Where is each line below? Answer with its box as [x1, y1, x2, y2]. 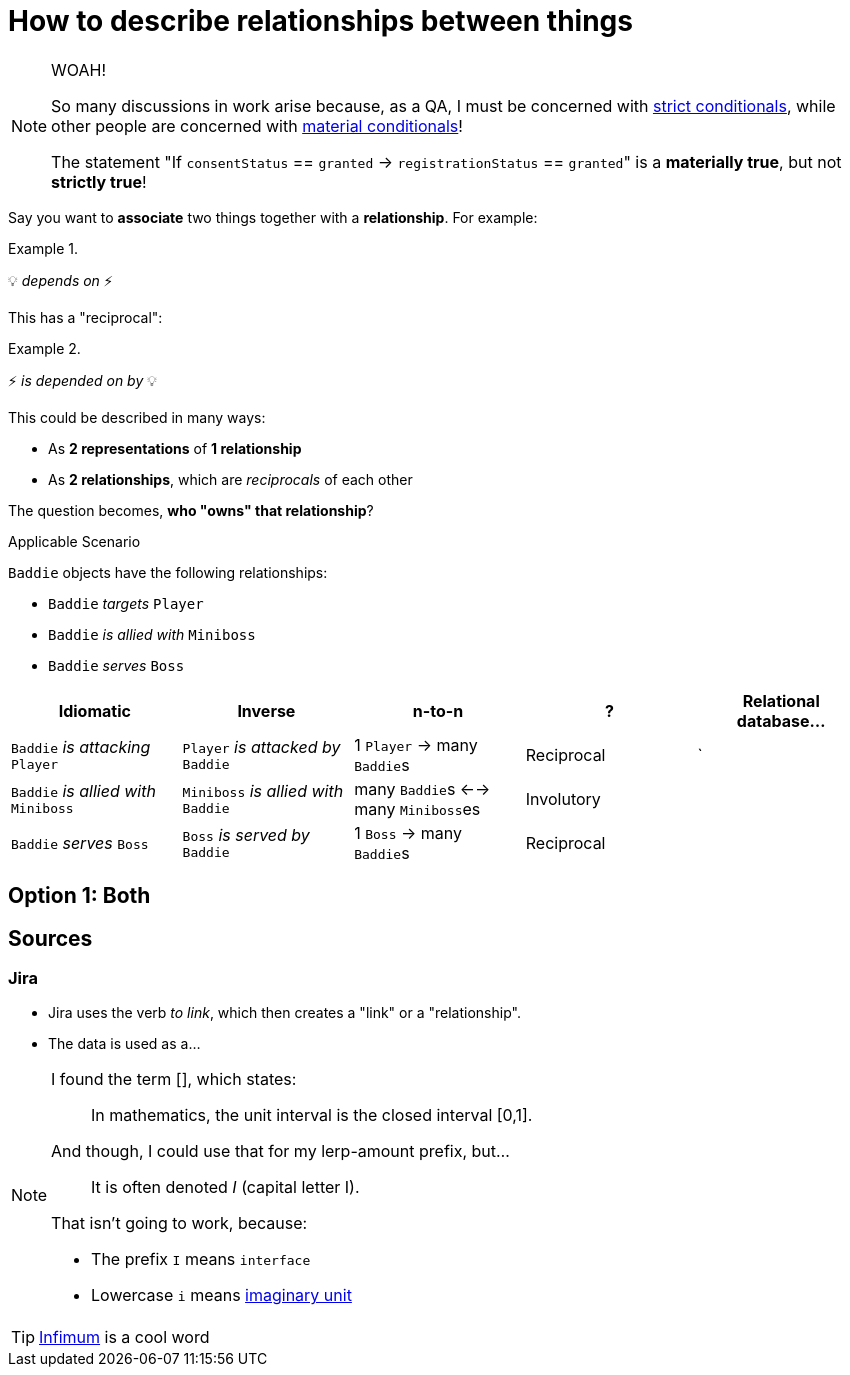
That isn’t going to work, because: [51, 1213, 308, 1234]
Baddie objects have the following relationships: [8, 563, 328, 581]
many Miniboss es [354, 798, 481, 819]
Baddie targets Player [48, 594, 204, 612]
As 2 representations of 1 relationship [48, 439, 302, 457]
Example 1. [8, 239, 78, 257]
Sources [8, 925, 93, 951]
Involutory [525, 788, 601, 809]
